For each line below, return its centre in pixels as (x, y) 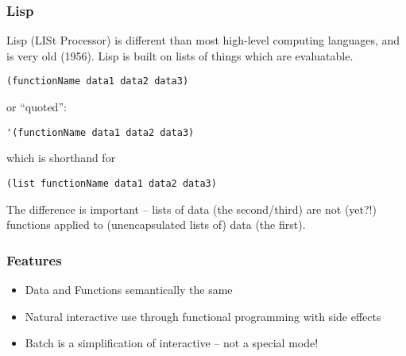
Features (34, 259)
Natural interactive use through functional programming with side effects (203, 316)
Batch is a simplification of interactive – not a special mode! (172, 343)
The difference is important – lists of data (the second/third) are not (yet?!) (191, 209)
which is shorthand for (61, 158)
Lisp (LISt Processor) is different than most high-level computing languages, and (203, 40)
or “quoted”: (37, 107)
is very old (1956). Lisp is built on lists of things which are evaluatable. (180, 55)
